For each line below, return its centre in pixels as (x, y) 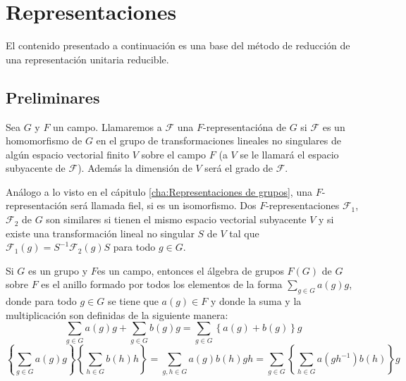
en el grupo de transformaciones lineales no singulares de (219, 140)
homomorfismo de (44, 140)
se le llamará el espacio (289, 154)
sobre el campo (174, 154)
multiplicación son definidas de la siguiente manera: (117, 314)
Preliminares (53, 97)
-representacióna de (245, 126)
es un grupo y (58, 270)
